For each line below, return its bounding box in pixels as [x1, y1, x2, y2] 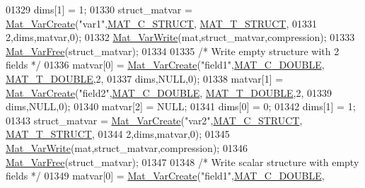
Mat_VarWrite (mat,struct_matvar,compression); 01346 [6, 140, 248, 155]
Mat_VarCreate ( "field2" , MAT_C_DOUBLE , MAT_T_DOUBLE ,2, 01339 [6, 85, 332, 100]
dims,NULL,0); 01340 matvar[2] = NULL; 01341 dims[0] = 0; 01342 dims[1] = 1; [6, 99, 356, 114]
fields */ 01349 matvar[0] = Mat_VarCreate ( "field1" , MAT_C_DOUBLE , [6, 168, 325, 183]
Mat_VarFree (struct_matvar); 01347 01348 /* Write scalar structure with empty [6, 154, 359, 169]
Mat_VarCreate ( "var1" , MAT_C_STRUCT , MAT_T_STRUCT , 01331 [6, 16, 317, 30]
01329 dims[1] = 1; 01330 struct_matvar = [6, 2, 192, 16]
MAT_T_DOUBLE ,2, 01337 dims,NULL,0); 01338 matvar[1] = [6, 71, 284, 86]
